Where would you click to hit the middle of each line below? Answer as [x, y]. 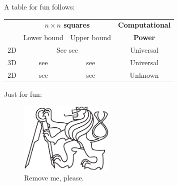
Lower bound [43, 37]
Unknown [144, 74]
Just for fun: [23, 94]
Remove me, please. [54, 177]
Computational [144, 25]
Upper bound [91, 37]
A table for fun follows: [39, 7]
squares [77, 25]
